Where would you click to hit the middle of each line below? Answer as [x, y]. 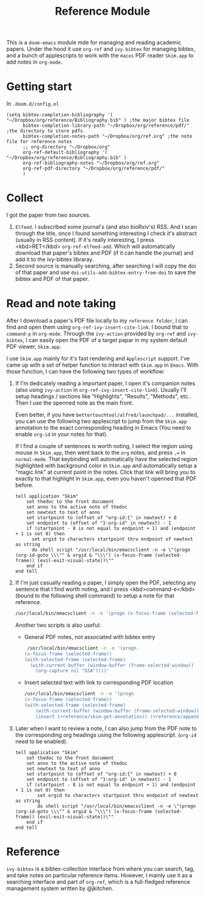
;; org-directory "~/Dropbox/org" [67, 147]
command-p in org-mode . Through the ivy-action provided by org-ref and [96, 334]
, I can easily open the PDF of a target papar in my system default [105, 340]
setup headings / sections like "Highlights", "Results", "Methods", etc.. [103, 396]
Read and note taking [61, 304]
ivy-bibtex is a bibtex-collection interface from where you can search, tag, [101, 869]
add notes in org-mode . [34, 62]
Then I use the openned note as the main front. [74, 403]
